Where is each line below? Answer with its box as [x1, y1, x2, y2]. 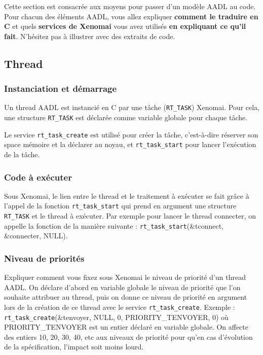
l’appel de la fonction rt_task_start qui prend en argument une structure [4, 200, 237, 211]
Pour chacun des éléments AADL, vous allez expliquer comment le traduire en [4, 11, 258, 21]
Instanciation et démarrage [4, 82, 117, 95]
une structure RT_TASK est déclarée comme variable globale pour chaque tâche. [4, 112, 248, 123]
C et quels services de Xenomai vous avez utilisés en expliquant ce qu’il [4, 21, 246, 31]
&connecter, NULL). [4, 230, 68, 241]
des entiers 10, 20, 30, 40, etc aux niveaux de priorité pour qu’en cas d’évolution [4, 331, 253, 342]
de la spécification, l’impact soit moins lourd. [4, 341, 144, 352]
